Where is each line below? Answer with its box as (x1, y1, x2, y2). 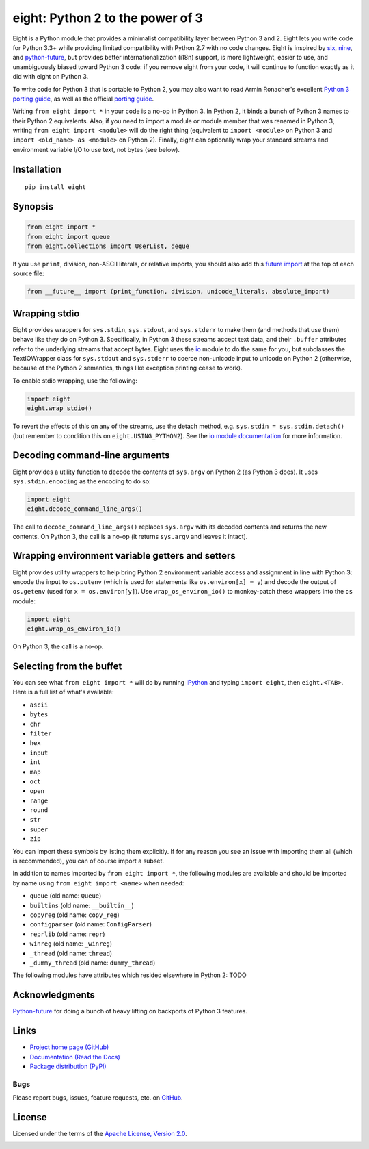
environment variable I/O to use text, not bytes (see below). (12, 145, 180, 153)
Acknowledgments (12, 989, 96, 1001)
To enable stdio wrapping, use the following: (12, 377, 138, 385)
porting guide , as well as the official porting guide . (12, 94, 154, 103)
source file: (12, 269, 44, 277)
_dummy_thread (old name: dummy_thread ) (29, 959, 156, 967)
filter (29, 729, 52, 737)
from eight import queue (27, 233, 111, 240)
